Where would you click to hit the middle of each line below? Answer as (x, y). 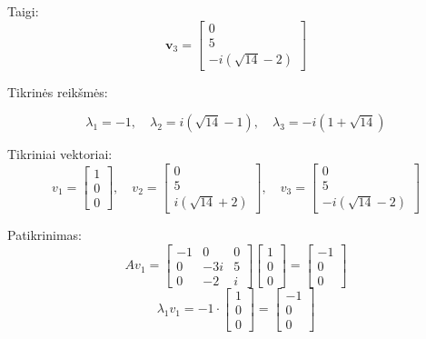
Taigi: (23, 11)
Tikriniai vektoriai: (60, 154)
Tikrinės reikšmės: (58, 91)
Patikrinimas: (45, 234)
